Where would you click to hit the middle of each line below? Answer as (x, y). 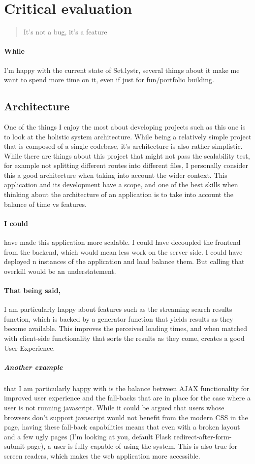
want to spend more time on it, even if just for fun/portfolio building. (109, 80)
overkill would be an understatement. (60, 271)
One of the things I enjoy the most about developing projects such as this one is (125, 126)
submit (15, 446)
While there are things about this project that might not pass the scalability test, (127, 155)
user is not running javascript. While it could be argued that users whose (114, 407)
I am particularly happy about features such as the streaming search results (118, 309)
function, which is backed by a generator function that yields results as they (119, 318)
